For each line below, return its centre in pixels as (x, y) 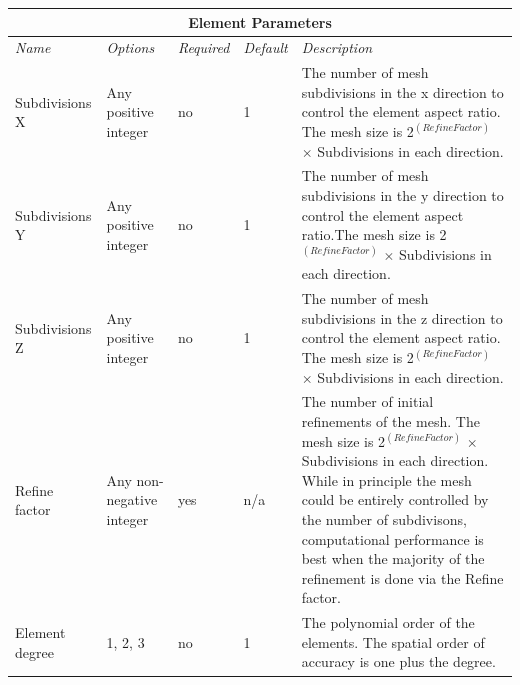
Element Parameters (260, 21)
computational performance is (392, 538)
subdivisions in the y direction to (402, 195)
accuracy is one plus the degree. (398, 661)
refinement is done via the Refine (402, 577)
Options (130, 47)
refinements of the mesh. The (390, 421)
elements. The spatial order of (393, 641)
